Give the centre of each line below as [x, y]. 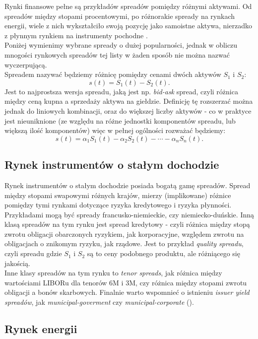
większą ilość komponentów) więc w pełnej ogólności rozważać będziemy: [115, 130]
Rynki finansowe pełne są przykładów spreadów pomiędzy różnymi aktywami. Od [128, 6]
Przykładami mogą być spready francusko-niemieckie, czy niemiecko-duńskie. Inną [129, 214]
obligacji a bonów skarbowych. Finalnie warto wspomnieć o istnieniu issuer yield [127, 292]
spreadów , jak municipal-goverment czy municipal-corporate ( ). [99, 302]
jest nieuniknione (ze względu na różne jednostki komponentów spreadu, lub [120, 120]
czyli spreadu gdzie [33, 253]
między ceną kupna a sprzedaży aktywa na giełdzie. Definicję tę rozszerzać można [129, 101]
